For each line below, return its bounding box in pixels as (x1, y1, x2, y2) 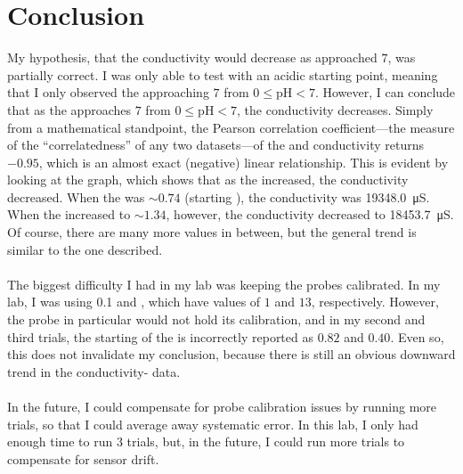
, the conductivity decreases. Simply (237, 100, 434, 118)
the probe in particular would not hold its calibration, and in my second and (7, 310, 426, 329)
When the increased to (7, 205, 131, 224)
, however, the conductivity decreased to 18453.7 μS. (166, 205, 454, 224)
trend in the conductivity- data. (7, 362, 181, 380)
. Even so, (390, 327, 444, 346)
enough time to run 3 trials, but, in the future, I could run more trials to (7, 432, 405, 451)
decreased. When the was (7, 187, 145, 206)
